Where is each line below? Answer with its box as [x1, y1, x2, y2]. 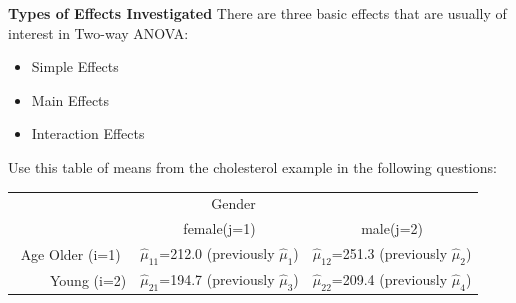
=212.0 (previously [159, 243, 275, 263]
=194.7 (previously [159, 269, 275, 290]
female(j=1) [183, 218, 256, 239]
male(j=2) [361, 218, 423, 239]
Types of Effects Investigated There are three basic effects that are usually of [8, 3, 507, 23]
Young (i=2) [49, 269, 127, 290]
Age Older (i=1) [20, 243, 121, 264]
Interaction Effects [31, 123, 145, 144]
